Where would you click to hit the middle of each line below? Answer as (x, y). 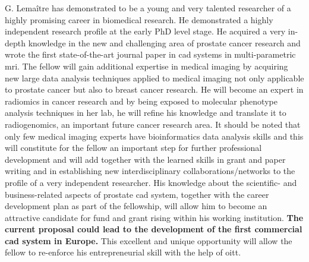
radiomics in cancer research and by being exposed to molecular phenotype (141, 101)
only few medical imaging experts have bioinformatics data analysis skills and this (154, 136)
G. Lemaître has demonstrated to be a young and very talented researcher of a (148, 8)
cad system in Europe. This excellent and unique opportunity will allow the (149, 240)
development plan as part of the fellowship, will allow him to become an (136, 206)
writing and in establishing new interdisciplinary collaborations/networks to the (150, 171)
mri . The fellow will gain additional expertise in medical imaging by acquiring (146, 66)
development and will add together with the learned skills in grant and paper (145, 159)
